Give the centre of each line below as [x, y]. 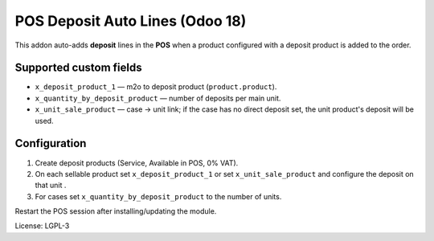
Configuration [51, 143]
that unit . [51, 186]
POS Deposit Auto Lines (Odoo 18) [131, 21]
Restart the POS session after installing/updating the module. [116, 211]
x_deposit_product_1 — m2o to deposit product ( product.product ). [156, 87]
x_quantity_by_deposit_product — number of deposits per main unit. [158, 98]
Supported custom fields [78, 68]
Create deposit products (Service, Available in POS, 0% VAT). [137, 163]
